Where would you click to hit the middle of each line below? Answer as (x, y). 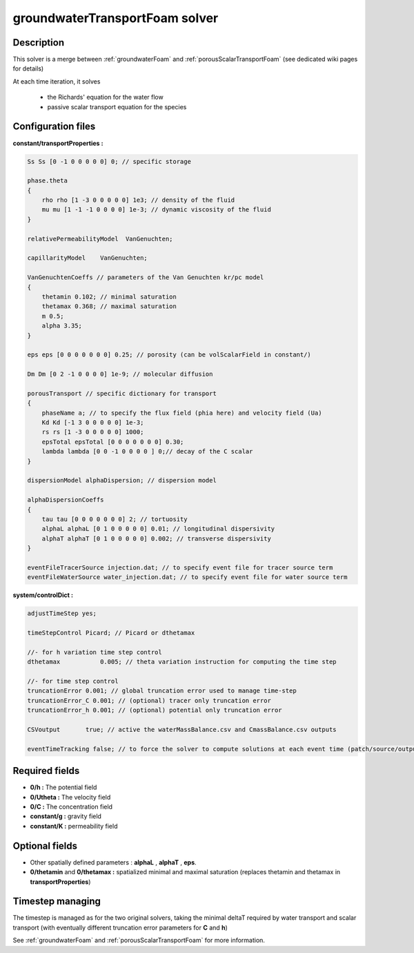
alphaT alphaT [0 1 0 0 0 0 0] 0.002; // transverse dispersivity (157, 538)
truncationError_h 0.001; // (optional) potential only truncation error (155, 710)
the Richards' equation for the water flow (105, 97)
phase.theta (48, 181)
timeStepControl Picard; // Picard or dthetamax (111, 633)
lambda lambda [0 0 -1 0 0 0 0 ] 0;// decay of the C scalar (147, 452)
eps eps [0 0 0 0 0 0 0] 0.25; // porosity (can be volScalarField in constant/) (169, 355)
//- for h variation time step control (95, 652)
